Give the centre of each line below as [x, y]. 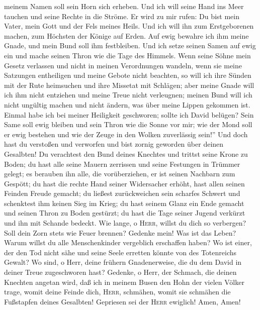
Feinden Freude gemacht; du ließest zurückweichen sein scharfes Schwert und [122, 193]
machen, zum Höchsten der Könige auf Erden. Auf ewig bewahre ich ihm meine [126, 35]
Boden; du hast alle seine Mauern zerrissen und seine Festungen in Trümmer [122, 164]
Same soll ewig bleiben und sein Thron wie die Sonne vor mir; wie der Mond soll [128, 124]
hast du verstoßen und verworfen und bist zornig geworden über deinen [114, 144]
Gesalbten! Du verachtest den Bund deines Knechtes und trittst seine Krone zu [126, 153]
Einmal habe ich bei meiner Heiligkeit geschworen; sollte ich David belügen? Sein [129, 114]
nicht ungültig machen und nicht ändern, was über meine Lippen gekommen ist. [127, 104]
